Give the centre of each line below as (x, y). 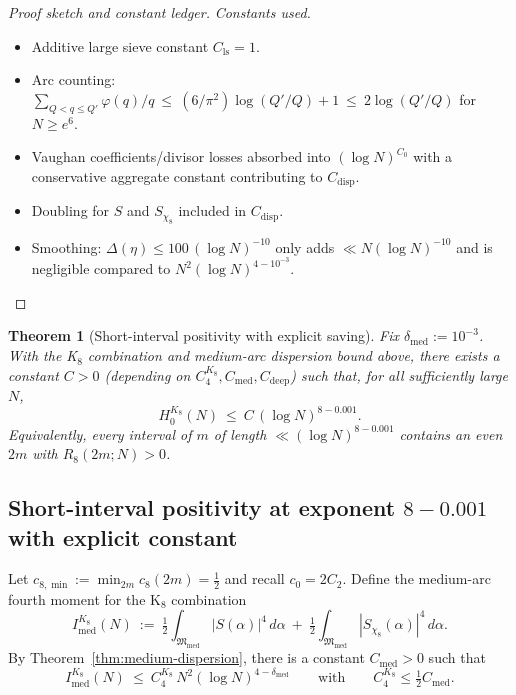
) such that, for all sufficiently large (399, 374)
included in (212, 210)
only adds (305, 246)
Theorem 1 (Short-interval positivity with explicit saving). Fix (204, 335)
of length (240, 433)
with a (433, 156)
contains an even (451, 433)
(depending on (147, 374)
